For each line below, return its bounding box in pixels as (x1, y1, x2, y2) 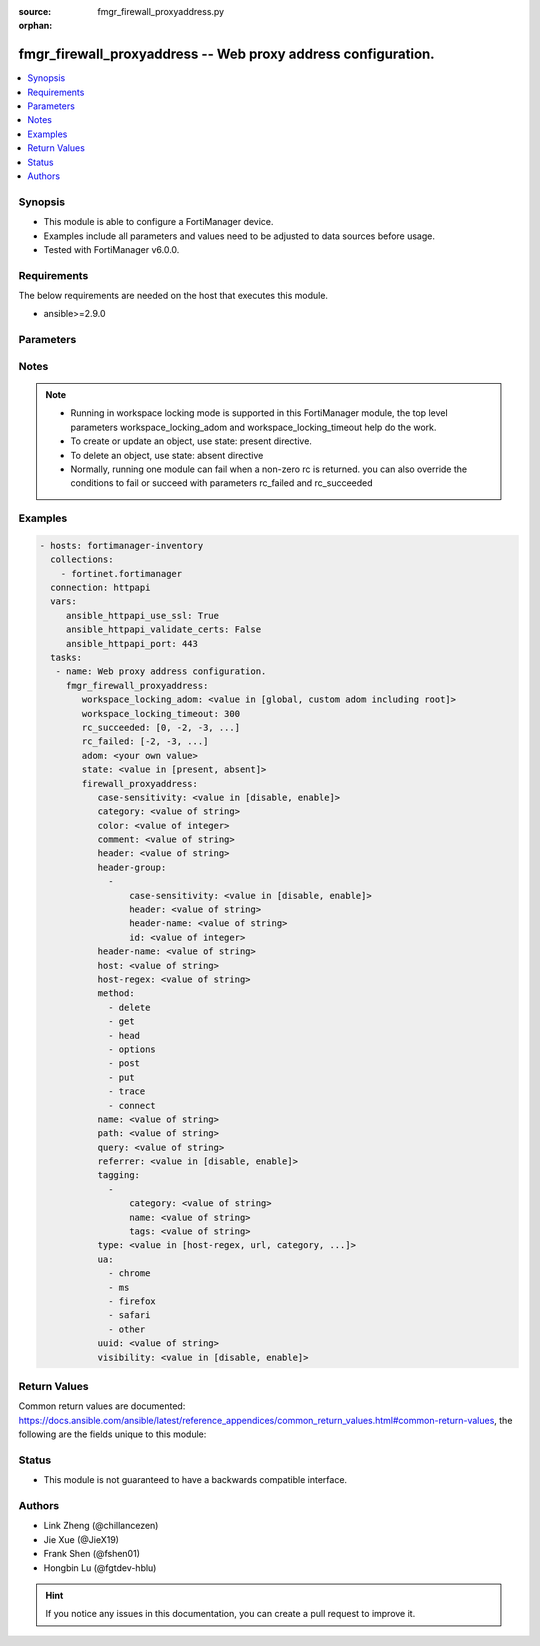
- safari (108, 1310, 151, 1321)
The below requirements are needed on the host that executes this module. (18, 290, 329, 302)
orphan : (18, 20, 53, 32)
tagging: (97, 1170, 140, 1181)
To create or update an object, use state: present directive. (70, 435, 312, 447)
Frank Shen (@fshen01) (43, 1548, 140, 1560)
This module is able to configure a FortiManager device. (43, 216, 274, 228)
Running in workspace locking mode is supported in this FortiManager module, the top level (70, 407, 449, 419)
